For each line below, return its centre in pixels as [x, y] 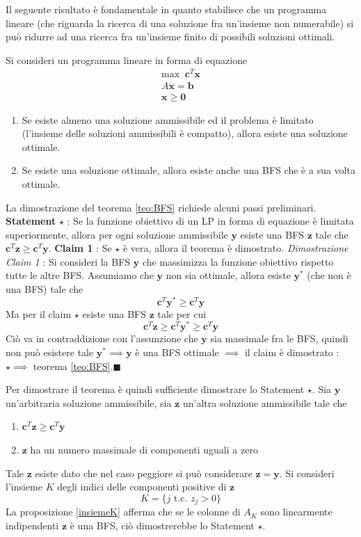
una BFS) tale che [45, 289]
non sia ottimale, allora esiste [228, 275]
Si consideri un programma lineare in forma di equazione [127, 59]
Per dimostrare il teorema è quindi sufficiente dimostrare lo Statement [155, 389]
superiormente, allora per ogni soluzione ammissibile [117, 234]
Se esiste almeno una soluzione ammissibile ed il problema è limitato [168, 119]
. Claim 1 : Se [80, 248]
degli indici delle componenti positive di [142, 487]
